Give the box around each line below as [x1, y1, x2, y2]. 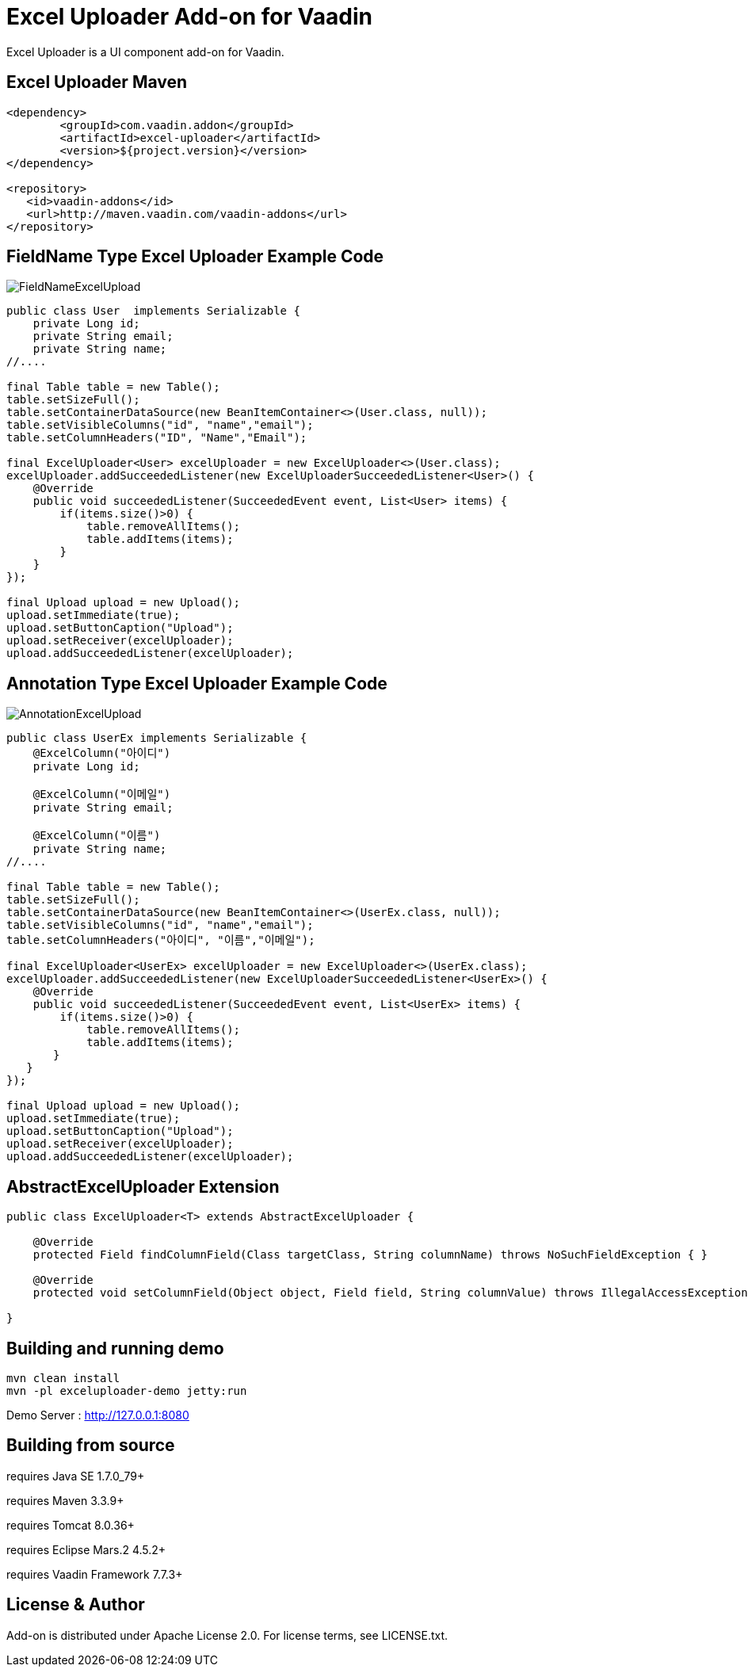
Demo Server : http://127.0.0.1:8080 [6, 1408, 189, 1422]
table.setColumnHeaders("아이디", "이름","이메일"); [6, 934, 315, 947]
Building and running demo [6, 1338, 224, 1358]
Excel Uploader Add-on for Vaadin [6, 3, 372, 30]
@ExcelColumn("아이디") [32, 747, 171, 760]
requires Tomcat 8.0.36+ [6, 1518, 135, 1532]
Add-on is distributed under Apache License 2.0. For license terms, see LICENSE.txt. [6, 1628, 448, 1642]
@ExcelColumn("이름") [32, 829, 161, 842]
